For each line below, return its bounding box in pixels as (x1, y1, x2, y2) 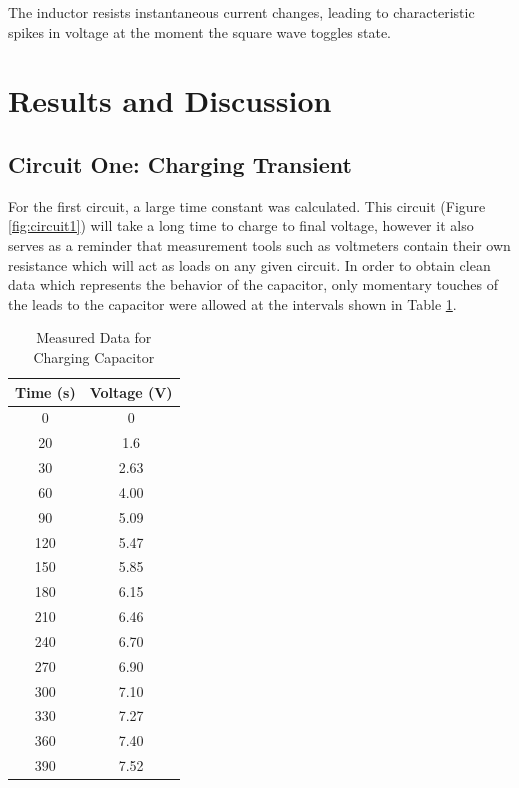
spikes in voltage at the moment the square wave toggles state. (8, 21, 392, 42)
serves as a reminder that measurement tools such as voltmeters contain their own (8, 234, 511, 255)
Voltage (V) (89, 381, 173, 402)
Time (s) (15, 381, 76, 402)
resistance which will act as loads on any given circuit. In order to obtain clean (8, 254, 491, 275)
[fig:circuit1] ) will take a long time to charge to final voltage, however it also (8, 215, 474, 236)
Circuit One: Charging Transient (8, 148, 352, 179)
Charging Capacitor (33, 346, 155, 367)
